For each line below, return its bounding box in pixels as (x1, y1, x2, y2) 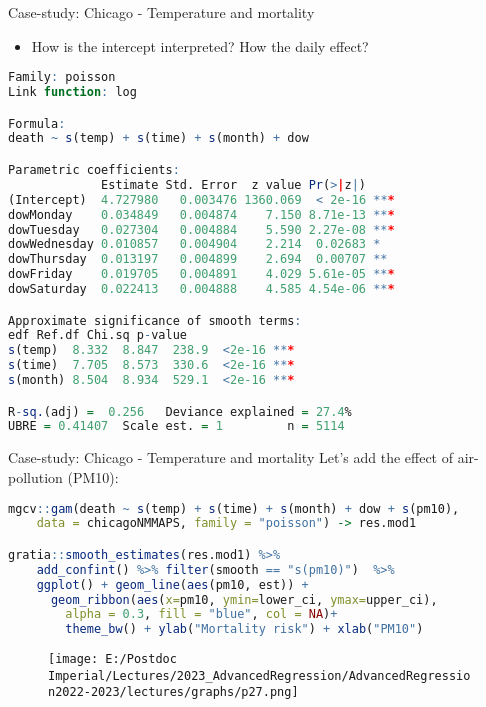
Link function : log (8, 85, 137, 100)
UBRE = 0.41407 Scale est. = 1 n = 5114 (8, 419, 345, 434)
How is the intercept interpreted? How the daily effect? (31, 35, 369, 56)
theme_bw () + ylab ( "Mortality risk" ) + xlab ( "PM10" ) (65, 622, 424, 637)
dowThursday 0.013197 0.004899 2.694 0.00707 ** (8, 252, 388, 267)
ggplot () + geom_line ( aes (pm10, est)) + (36, 577, 309, 592)
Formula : (8, 116, 66, 131)
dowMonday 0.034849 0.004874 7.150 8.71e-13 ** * (8, 207, 395, 222)
